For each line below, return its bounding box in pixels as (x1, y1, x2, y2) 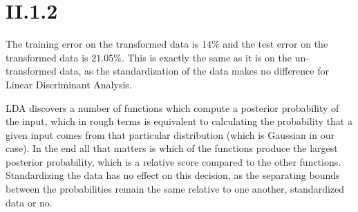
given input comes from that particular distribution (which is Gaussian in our (6, 127, 335, 142)
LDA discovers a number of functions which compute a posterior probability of (6, 100, 339, 115)
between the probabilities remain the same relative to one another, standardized (6, 182, 345, 196)
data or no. (6, 195, 53, 209)
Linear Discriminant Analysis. (6, 77, 132, 91)
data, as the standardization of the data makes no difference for (59, 64, 329, 78)
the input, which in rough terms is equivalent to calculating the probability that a (6, 114, 352, 128)
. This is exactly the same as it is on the (121, 50, 292, 64)
